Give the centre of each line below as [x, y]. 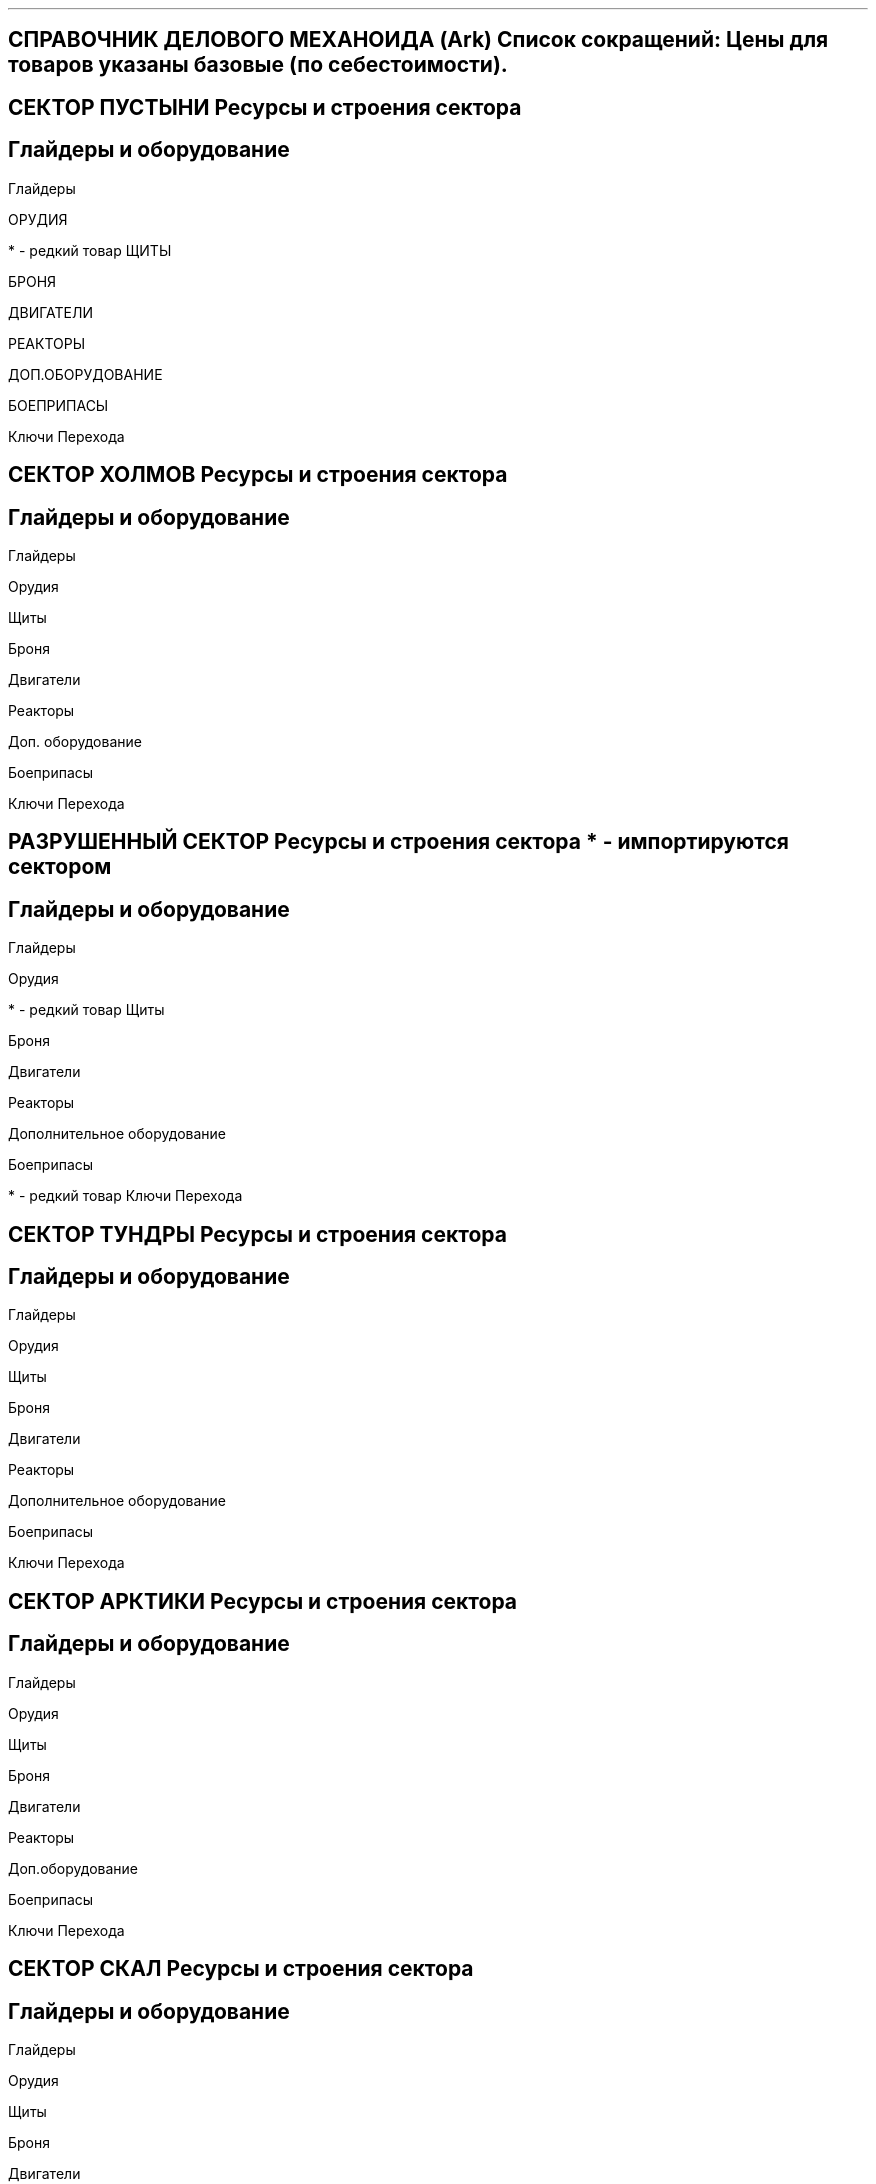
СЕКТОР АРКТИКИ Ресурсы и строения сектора [263, 1601]
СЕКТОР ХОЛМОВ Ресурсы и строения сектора [258, 475]
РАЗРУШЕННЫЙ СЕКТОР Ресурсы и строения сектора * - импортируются [398, 842]
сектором [60, 867]
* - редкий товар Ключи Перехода [125, 1196]
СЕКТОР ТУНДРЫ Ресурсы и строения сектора [257, 1234]
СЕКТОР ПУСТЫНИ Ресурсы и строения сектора [265, 107]
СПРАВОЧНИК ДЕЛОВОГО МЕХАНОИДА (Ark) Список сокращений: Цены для [418, 40]
